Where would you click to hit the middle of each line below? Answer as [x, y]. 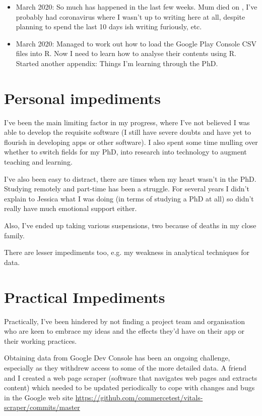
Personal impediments [83, 98]
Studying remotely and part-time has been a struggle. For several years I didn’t [127, 189]
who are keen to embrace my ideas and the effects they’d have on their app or [124, 331]
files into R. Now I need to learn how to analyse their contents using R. [126, 53]
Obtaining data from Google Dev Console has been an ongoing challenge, [117, 358]
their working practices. [41, 341]
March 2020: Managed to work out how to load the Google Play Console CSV [136, 43]
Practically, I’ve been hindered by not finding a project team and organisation [125, 321]
